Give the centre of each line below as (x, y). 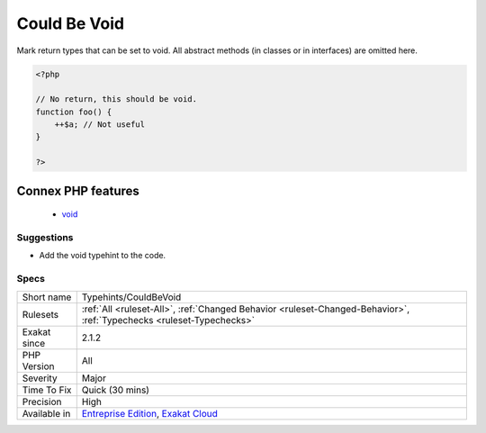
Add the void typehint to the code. (103, 256)
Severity (40, 378)
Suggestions (45, 238)
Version (38, 366)
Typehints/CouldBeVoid (131, 297)
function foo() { (74, 112)
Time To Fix (47, 390)
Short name (47, 297)
